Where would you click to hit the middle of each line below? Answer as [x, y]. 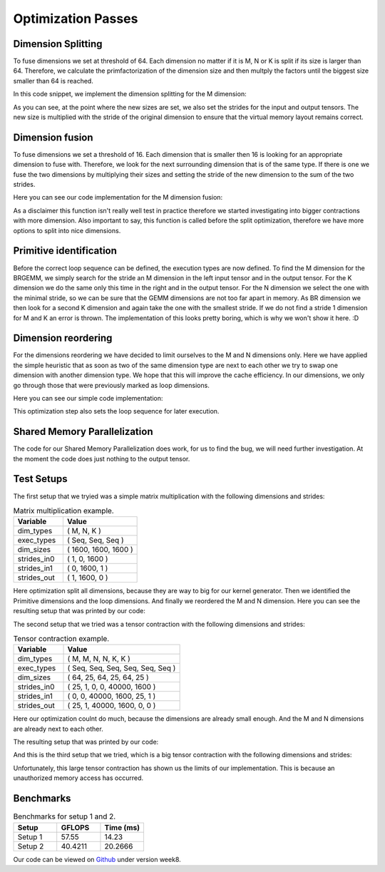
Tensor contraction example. [61, 639]
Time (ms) [122, 827]
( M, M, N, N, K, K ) [99, 659]
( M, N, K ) [84, 531]
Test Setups [40, 479]
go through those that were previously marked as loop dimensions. [111, 385]
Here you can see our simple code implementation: [88, 398]
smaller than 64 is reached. [53, 81]
